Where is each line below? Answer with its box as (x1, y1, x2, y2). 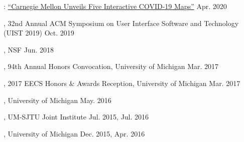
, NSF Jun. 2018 (4, 44, 54, 54)
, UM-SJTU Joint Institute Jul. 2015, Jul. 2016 (4, 111, 149, 122)
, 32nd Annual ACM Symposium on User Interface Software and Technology (4, 17, 239, 28)
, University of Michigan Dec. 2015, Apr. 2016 (4, 128, 145, 138)
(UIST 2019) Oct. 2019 (4, 27, 74, 38)
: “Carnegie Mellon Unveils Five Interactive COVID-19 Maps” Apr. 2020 (4, 1, 227, 11)
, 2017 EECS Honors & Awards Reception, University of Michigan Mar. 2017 (4, 77, 240, 88)
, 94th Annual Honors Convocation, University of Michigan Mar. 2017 (4, 61, 219, 71)
